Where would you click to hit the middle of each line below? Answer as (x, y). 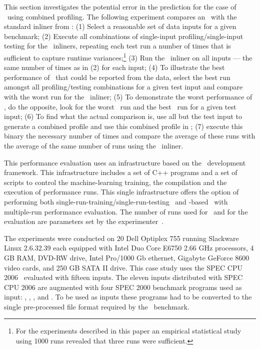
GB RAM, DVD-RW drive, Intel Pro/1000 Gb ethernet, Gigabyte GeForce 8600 (127, 257)
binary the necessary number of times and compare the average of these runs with (130, 136)
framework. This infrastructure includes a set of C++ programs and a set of (121, 172)
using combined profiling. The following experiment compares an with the (122, 16)
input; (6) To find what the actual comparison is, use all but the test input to (123, 116)
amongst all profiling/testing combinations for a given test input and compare (123, 87)
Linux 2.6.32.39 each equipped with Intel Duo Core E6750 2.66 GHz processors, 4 (129, 248)
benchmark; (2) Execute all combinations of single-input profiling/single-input (124, 36)
